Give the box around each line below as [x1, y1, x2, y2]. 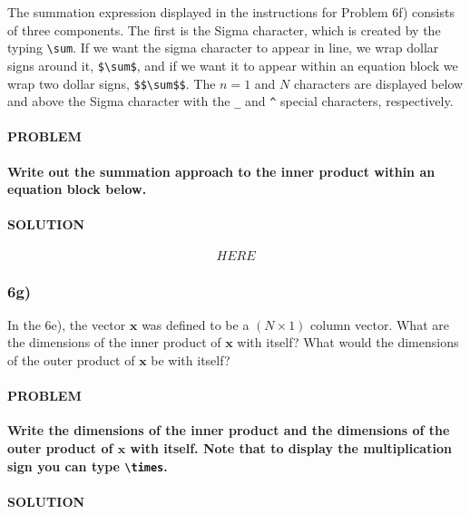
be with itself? [151, 351, 230, 369]
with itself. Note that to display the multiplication [130, 438, 452, 457]
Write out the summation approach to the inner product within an [7, 161, 436, 180]
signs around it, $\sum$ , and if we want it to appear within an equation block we [7, 55, 458, 74]
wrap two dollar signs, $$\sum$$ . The [7, 73, 216, 92]
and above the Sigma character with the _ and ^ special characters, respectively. [7, 92, 454, 111]
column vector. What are [310, 315, 449, 334]
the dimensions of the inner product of [7, 333, 221, 352]
